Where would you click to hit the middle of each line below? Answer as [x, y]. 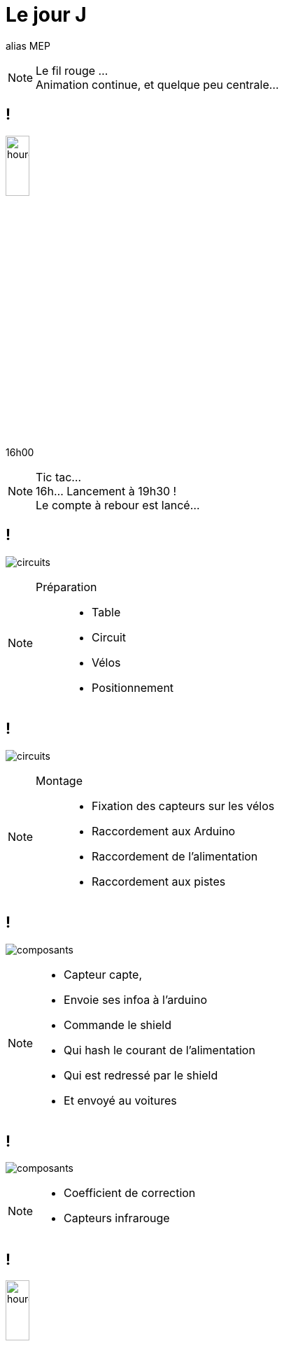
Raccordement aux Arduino [164, 831]
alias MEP [28, 45]
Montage [59, 780]
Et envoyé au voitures [120, 1100]
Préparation [66, 587]
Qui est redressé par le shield [141, 1075]
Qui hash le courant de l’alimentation [159, 1050]
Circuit [109, 637]
